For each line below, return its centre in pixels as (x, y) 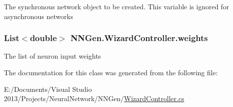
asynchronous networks (39, 16)
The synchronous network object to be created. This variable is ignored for (116, 6)
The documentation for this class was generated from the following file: (111, 72)
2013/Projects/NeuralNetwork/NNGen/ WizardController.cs (94, 98)
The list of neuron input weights (53, 56)
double (43, 38)
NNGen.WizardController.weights (139, 38)
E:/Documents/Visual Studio (48, 89)
